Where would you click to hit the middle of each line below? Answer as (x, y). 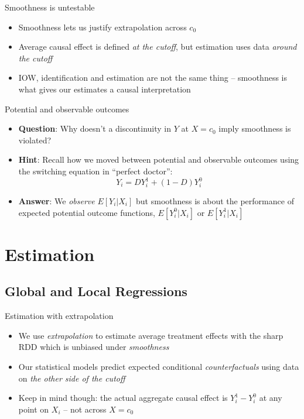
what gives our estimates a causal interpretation (105, 89)
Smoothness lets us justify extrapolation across (103, 27)
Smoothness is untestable (50, 7)
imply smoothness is (255, 128)
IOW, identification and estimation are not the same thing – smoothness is (153, 78)
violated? (35, 140)
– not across (85, 409)
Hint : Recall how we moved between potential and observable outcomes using (159, 159)
